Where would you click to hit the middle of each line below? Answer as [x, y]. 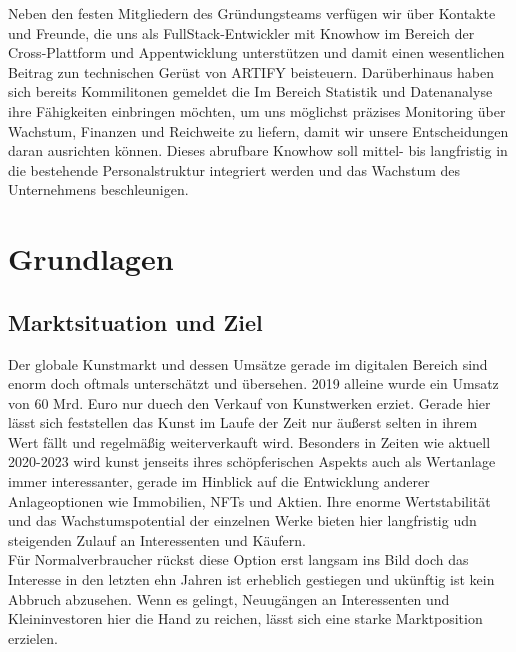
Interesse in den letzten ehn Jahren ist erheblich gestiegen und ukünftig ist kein [251, 579]
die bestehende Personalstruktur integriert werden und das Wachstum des [234, 169]
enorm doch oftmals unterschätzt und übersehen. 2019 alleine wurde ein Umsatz [253, 383]
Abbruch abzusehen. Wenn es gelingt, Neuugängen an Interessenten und [229, 598]
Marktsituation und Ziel [135, 321]
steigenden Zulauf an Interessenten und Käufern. [157, 539]
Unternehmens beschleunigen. [98, 189]
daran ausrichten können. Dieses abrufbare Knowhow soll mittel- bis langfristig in [258, 150]
